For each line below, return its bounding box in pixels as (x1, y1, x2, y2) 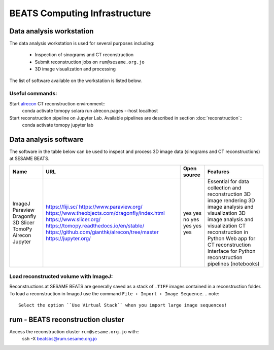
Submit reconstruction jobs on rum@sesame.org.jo (35, 59, 145, 65)
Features (207, 168, 229, 175)
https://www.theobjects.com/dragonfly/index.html (46, 209, 165, 216)
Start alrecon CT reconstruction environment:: (9, 100, 106, 106)
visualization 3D (207, 209, 246, 216)
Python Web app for (207, 235, 256, 242)
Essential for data (207, 178, 249, 185)
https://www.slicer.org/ (46, 216, 101, 223)
